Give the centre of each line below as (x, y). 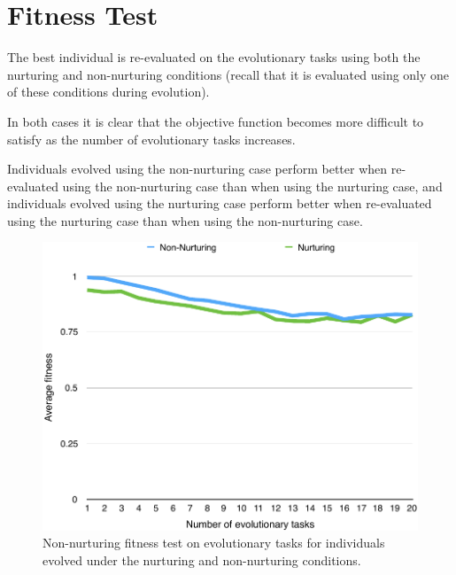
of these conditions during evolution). (108, 92)
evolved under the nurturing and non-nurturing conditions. (202, 559)
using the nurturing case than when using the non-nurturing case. (185, 220)
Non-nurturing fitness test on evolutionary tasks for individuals (214, 543)
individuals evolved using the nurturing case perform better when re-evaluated (220, 203)
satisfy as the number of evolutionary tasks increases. (151, 139)
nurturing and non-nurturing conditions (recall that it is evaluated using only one (228, 74)
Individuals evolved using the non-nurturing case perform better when (197, 169)
